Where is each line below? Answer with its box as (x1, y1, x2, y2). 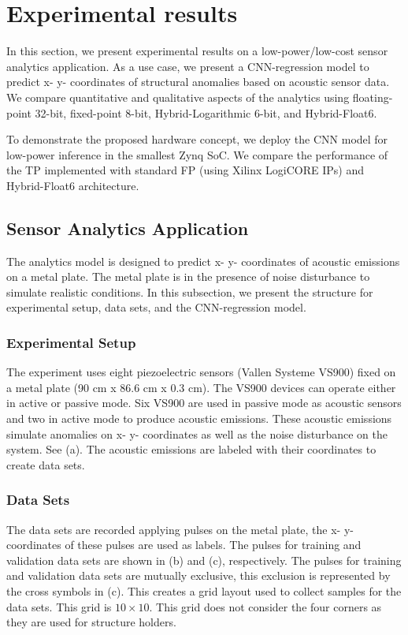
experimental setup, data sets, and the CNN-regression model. (6, 299, 306, 316)
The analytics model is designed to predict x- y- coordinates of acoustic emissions (6, 252, 400, 269)
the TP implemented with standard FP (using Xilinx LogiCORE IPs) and (6, 162, 364, 178)
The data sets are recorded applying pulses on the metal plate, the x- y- (6, 521, 354, 537)
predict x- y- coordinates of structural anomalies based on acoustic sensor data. (6, 73, 390, 90)
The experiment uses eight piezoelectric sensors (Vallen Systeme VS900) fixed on (6, 364, 396, 380)
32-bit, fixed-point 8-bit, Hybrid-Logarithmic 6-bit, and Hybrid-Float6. (35, 104, 377, 121)
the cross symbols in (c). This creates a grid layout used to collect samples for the (6, 583, 402, 600)
